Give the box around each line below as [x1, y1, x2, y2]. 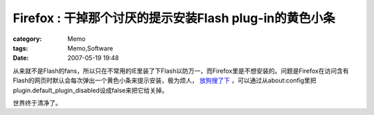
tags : [12, 44, 28, 52]
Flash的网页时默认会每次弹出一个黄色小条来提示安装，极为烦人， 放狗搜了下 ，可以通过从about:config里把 [12, 76, 317, 85]
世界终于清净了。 [12, 98, 62, 107]
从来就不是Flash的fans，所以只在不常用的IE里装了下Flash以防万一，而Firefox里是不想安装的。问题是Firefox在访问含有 [12, 67, 349, 75]
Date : [12, 54, 29, 62]
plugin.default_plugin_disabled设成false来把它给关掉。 [12, 86, 168, 94]
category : [12, 35, 42, 43]
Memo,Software [67, 44, 114, 52]
